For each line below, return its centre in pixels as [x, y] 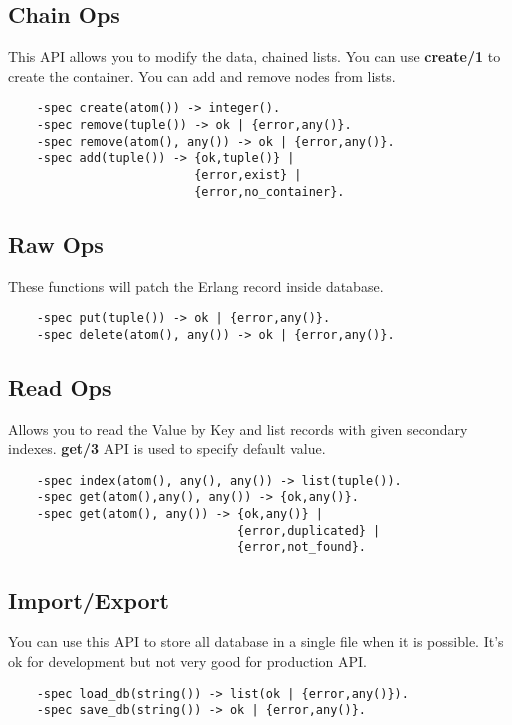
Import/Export [88, 599]
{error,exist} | [248, 175]
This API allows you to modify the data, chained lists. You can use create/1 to [254, 56]
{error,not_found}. [301, 547]
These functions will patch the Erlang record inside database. [196, 285]
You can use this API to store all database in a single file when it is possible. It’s [256, 641]
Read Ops [60, 386]
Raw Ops [56, 243]
